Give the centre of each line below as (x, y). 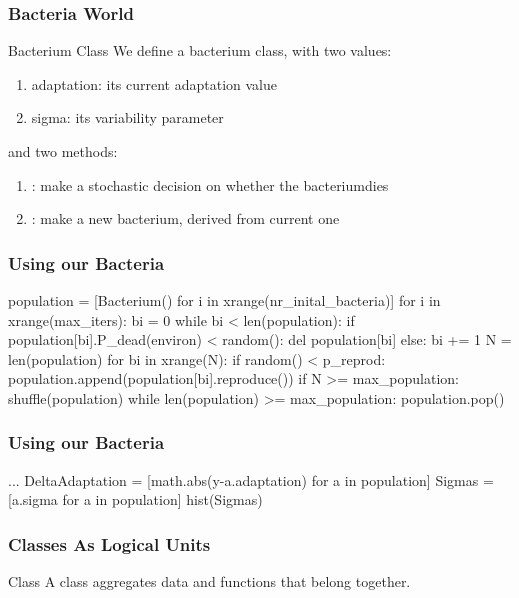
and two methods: (63, 151)
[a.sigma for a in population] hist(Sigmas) (135, 499)
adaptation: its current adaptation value (154, 83)
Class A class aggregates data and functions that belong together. (209, 581)
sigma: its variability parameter (127, 117)
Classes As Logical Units (109, 543)
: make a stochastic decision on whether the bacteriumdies (210, 184)
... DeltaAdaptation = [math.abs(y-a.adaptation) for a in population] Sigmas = (251, 479)
